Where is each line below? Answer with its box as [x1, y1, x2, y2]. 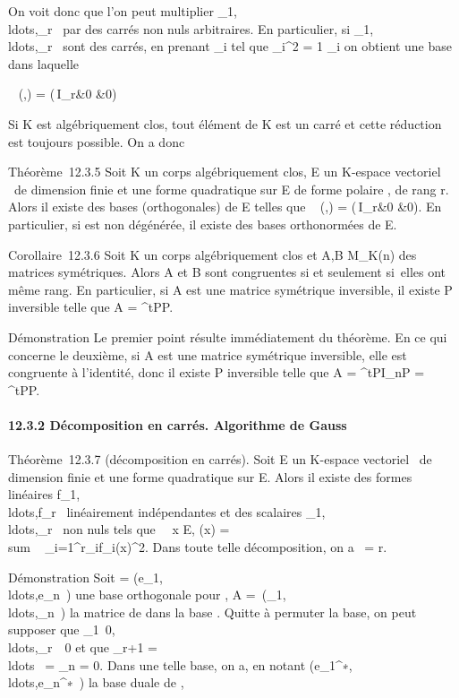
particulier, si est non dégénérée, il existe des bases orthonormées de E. [8, 214, 397, 233]
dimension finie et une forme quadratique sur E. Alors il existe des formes [8, 467, 412, 486]
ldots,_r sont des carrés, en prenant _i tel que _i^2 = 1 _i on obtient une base [8, 37, 452, 56]
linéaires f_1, [8, 485, 81, 504]
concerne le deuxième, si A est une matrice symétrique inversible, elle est [8, 345, 407, 364]
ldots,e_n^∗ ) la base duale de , [8, 673, 184, 692]
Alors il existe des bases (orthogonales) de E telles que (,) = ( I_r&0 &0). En [8, 197, 442, 216]
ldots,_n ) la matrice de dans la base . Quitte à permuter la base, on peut [8, 602, 417, 621]
